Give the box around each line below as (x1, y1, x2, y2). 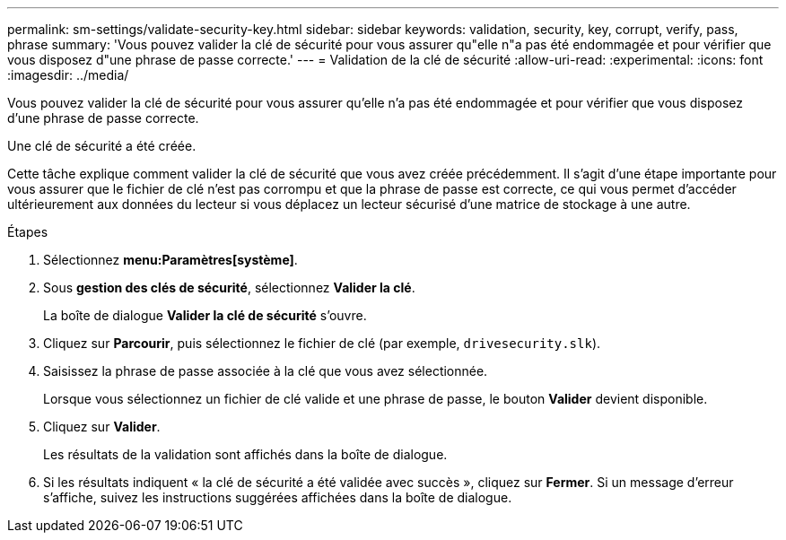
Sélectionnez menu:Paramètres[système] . (43, 252, 298, 267)
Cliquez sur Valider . (43, 419, 161, 434)
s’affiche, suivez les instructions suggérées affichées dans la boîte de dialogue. (43, 490, 512, 505)
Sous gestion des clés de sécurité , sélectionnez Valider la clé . (43, 280, 415, 295)
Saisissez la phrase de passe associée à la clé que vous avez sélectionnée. (43, 363, 488, 379)
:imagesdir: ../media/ (7, 67, 129, 83)
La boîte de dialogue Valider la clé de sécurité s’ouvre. (43, 308, 367, 323)
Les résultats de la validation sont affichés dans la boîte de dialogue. (43, 447, 448, 462)
